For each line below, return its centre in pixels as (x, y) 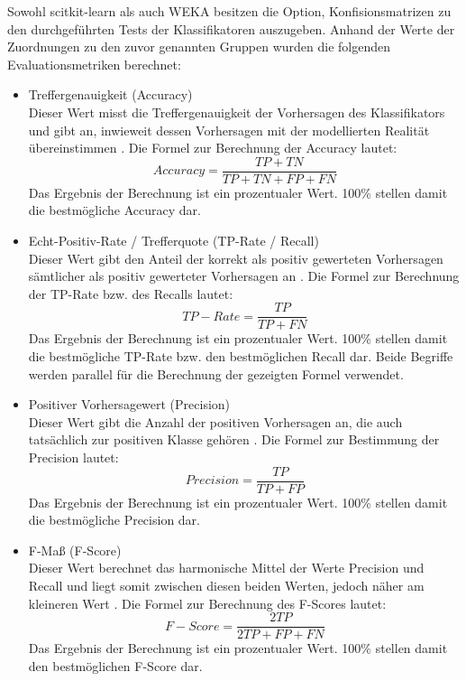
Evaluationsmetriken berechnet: (94, 64)
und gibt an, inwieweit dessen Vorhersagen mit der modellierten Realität (229, 130)
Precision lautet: (73, 457)
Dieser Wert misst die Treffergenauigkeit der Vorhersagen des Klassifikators (237, 112)
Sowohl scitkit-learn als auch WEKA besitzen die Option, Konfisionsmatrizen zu (229, 11)
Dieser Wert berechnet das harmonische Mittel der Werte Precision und (226, 568)
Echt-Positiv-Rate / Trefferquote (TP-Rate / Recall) (174, 240)
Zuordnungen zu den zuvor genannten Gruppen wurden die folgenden (199, 47)
